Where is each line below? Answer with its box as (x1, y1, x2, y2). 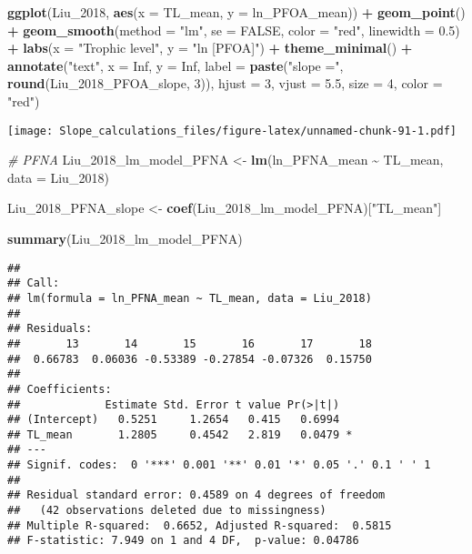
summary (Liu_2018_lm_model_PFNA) (7, 229, 243, 247)
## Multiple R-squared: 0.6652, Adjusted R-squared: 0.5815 (7, 519, 392, 532)
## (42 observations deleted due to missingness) (7, 504, 326, 518)
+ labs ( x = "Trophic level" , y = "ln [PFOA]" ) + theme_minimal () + (7, 38, 413, 57)
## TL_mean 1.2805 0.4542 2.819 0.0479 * (7, 428, 353, 441)
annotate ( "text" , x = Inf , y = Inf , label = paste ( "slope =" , (7, 55, 344, 75)
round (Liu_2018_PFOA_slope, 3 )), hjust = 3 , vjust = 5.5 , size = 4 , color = (7, 74, 443, 93)
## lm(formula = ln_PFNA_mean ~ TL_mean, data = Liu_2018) (7, 291, 372, 305)
